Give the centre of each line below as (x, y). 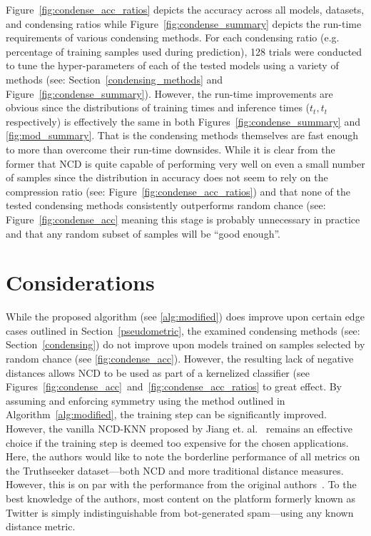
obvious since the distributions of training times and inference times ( (158, 107)
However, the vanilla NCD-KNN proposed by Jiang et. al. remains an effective (179, 428)
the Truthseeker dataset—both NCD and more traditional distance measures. (175, 470)
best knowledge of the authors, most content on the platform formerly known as (181, 498)
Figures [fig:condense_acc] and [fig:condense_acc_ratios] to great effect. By (174, 386)
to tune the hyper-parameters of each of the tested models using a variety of (172, 65)
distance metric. (41, 526)
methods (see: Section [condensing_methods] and (115, 79)
